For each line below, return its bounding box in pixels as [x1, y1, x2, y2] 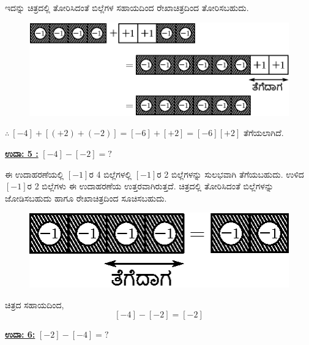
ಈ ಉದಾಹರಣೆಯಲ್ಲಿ [5, 167, 64, 180]
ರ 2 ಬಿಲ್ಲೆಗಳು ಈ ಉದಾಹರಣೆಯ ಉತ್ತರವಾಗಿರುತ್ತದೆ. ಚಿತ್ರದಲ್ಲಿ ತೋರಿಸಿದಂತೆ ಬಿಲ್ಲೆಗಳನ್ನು [27, 180, 274, 192]
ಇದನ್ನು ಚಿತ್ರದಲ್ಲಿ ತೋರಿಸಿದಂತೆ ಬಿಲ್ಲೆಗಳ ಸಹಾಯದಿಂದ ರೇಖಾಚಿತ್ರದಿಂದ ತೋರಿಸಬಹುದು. [5, 1, 249, 13]
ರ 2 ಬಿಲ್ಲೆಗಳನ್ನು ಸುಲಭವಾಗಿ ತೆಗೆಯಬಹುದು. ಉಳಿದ [157, 167, 304, 180]
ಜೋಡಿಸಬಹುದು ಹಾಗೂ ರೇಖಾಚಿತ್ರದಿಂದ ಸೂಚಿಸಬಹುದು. [5, 191, 167, 204]
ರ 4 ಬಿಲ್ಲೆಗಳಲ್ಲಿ [89, 167, 132, 180]
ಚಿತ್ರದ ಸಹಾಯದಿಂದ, [5, 298, 64, 311]
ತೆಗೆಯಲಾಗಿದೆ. [243, 126, 284, 139]
